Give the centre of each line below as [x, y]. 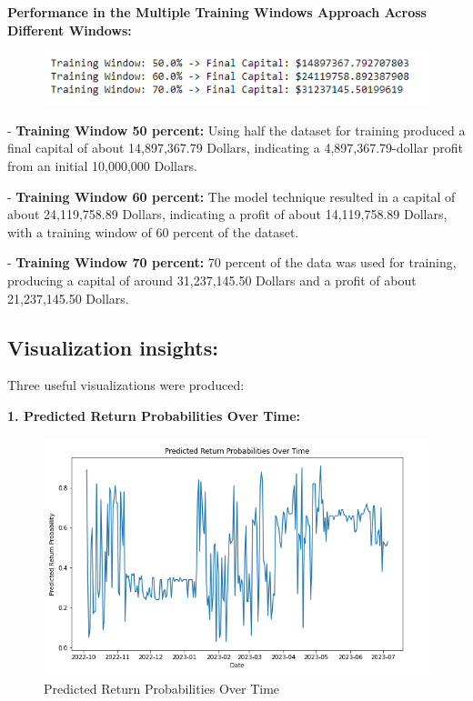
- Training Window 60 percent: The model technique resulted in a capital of [231, 196]
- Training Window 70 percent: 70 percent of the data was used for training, [232, 262]
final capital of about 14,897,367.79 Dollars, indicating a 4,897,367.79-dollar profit [235, 148]
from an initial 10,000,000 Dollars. [102, 165]
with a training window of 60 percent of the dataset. [153, 231]
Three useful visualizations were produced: [126, 385]
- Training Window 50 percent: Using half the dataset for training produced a [236, 130]
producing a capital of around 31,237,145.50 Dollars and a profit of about [212, 280]
